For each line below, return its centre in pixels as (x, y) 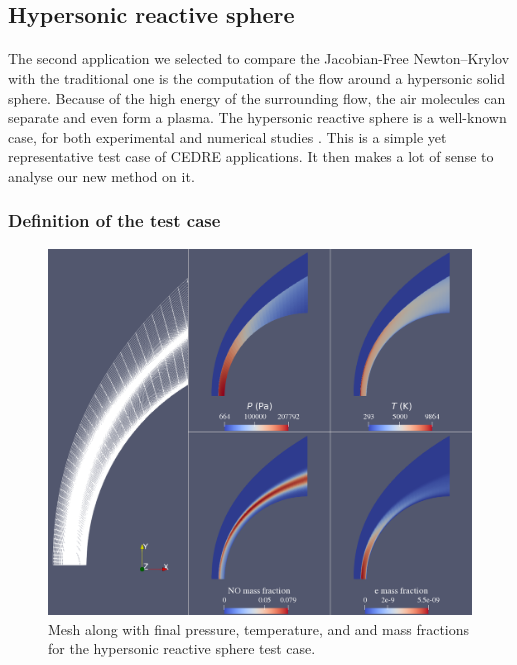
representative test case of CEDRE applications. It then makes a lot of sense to (251, 156)
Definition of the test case (114, 220)
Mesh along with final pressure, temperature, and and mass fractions (259, 628)
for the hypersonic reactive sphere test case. (182, 648)
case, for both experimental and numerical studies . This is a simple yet (227, 136)
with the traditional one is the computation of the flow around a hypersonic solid (256, 77)
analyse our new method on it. (101, 175)
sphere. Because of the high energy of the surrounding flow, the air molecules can (257, 97)
